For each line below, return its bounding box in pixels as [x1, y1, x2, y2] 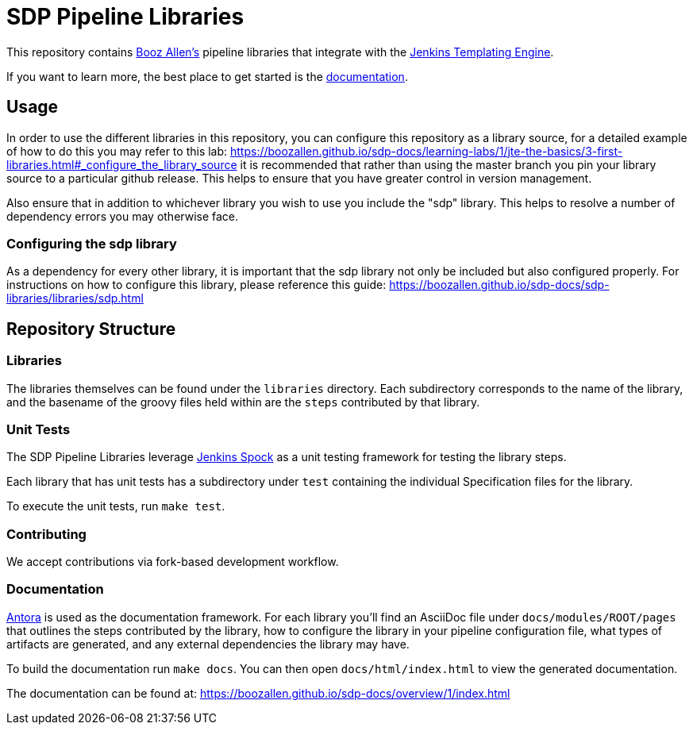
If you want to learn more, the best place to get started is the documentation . [6, 69, 408, 83]
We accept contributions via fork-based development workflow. [6, 555, 339, 569]
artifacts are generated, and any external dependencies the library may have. [6, 637, 410, 651]
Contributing [6, 525, 87, 542]
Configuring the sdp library [6, 235, 177, 252]
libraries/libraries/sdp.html [6, 291, 144, 306]
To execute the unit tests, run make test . [6, 499, 225, 514]
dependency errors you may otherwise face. [6, 209, 239, 223]
